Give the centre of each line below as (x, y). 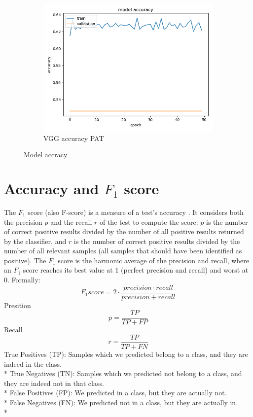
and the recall (71, 222)
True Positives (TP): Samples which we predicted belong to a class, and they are (126, 354)
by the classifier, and (35, 241)
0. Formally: (22, 280)
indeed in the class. (33, 364)
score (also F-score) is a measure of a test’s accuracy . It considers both (136, 212)
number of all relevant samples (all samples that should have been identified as (123, 251)
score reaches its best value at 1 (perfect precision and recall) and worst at (136, 270)
